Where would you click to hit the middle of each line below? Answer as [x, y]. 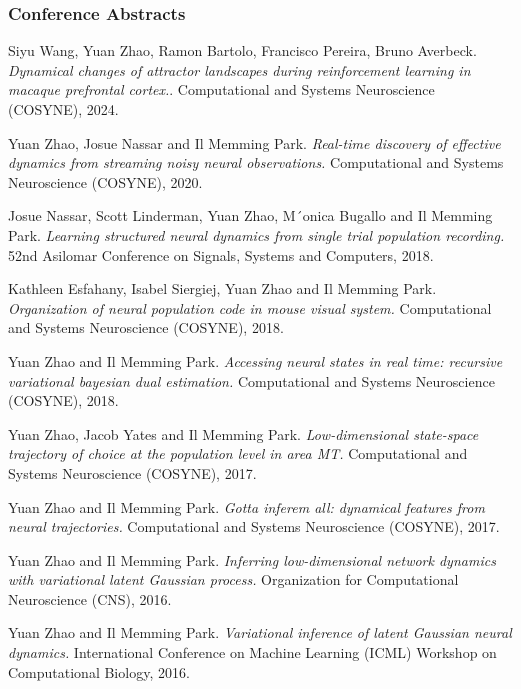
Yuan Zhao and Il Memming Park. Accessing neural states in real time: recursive [255, 360]
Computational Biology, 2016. [99, 671]
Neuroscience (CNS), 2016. [90, 598]
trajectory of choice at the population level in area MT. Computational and [238, 453]
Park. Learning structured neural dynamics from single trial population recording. [256, 234]
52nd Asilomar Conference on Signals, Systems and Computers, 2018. [221, 254]
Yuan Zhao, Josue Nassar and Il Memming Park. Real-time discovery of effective [254, 142]
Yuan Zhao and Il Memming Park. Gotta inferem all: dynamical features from [246, 506]
